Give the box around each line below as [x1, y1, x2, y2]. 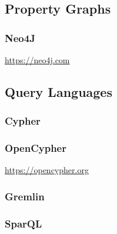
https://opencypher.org [5, 164, 89, 176]
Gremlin [5, 188, 45, 203]
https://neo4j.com [5, 54, 70, 66]
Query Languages [5, 82, 112, 100]
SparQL [5, 216, 42, 230]
